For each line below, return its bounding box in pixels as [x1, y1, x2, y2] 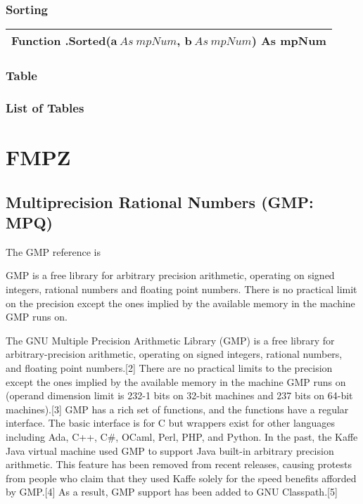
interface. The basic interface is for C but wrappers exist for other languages [6, 415, 336, 430]
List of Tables [6, 98, 84, 116]
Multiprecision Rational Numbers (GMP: [6, 190, 314, 212]
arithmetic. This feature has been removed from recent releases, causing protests [6, 457, 352, 472]
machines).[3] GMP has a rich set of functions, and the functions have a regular [6, 401, 349, 416]
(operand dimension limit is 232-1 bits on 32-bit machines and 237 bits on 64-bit [6, 388, 353, 403]
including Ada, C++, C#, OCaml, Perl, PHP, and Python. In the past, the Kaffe [6, 429, 358, 444]
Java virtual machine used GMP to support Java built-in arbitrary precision [6, 443, 334, 458]
